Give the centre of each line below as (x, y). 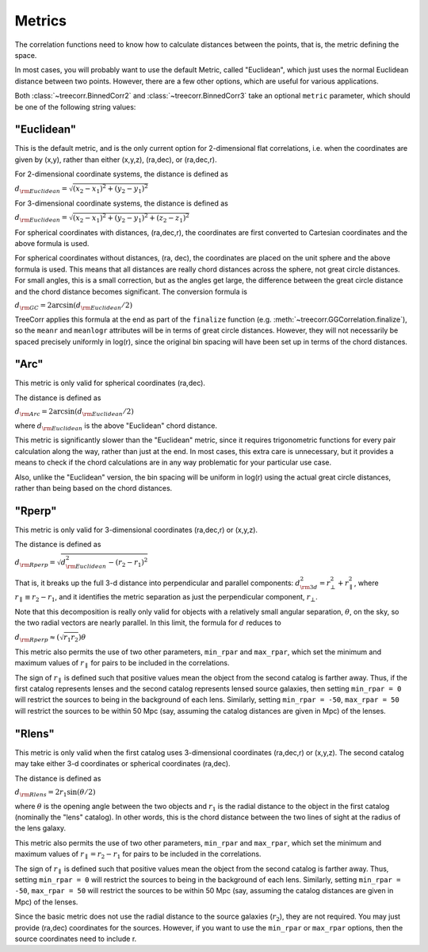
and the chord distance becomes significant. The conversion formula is (131, 291)
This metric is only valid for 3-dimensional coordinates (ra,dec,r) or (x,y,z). (136, 530)
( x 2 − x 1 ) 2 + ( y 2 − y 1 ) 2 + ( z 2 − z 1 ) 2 (131, 218)
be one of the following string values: (75, 106)
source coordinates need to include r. (76, 939)
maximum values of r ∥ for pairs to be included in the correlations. (122, 664)
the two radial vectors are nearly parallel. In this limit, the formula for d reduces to (148, 622)
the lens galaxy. (40, 828)
